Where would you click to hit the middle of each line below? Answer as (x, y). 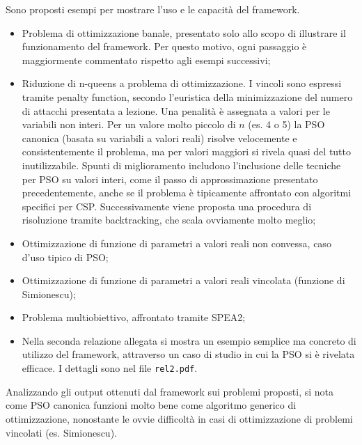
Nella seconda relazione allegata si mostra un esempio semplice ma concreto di (189, 340)
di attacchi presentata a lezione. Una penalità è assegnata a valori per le (176, 110)
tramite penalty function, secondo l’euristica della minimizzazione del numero (187, 96)
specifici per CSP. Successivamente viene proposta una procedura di (167, 206)
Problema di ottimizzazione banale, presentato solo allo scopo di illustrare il (184, 32)
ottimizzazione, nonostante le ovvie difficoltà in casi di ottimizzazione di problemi (179, 418)
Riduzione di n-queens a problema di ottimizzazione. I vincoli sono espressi (182, 83)
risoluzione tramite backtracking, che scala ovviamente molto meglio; (169, 220)
